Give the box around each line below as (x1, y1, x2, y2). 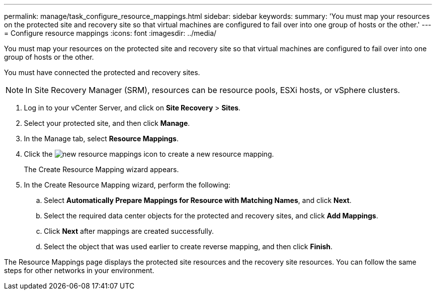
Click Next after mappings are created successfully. (44, 227, 214, 235)
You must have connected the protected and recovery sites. (4, 68, 200, 77)
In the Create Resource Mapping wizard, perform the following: (24, 181, 230, 189)
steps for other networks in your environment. (4, 266, 154, 275)
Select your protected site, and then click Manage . (24, 119, 190, 127)
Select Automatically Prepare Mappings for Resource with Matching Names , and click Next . (44, 196, 352, 204)
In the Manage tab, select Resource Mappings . (24, 134, 179, 143)
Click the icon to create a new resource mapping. (24, 150, 274, 158)
